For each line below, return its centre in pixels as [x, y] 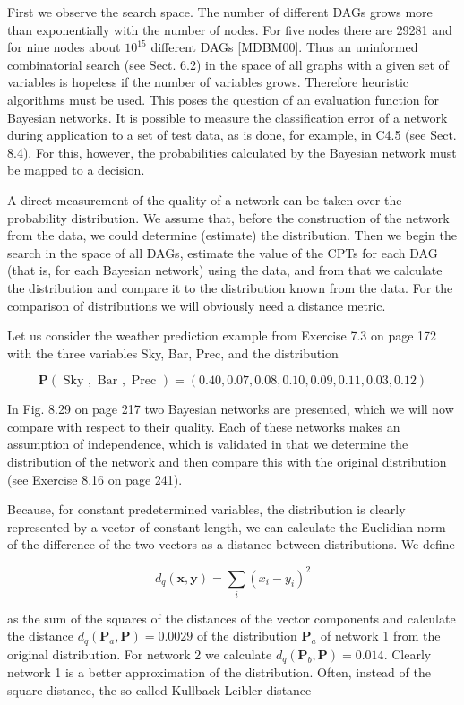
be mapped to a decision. [76, 170]
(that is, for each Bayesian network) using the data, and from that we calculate [225, 270]
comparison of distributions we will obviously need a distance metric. [197, 305]
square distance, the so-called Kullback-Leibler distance [159, 689]
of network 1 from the [381, 636]
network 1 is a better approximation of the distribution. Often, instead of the [219, 672]
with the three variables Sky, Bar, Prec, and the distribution [173, 352]
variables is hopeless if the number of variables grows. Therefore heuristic [208, 82]
